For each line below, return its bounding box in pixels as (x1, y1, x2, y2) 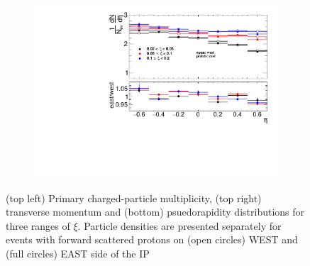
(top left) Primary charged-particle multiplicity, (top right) (6, 190, 262, 205)
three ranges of (6, 218, 70, 233)
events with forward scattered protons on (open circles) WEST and (6, 232, 298, 247)
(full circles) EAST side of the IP (6, 246, 150, 261)
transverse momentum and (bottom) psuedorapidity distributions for (6, 204, 305, 219)
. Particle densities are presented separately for (77, 218, 282, 233)
